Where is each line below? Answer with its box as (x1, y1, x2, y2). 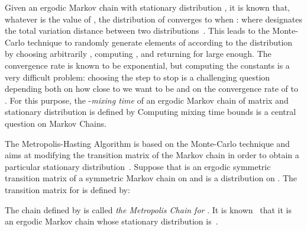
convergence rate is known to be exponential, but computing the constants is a (5, 59, 290, 71)
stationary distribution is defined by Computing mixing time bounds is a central (5, 105, 296, 118)
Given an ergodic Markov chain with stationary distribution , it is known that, (5, 1, 290, 13)
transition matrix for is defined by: (5, 183, 130, 195)
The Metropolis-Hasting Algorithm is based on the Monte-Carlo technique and (5, 137, 290, 149)
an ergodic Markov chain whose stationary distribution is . (5, 215, 218, 227)
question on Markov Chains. (5, 117, 107, 129)
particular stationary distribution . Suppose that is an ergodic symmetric (5, 160, 271, 172)
